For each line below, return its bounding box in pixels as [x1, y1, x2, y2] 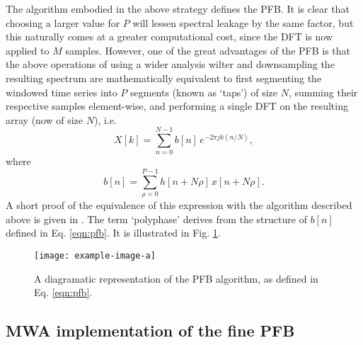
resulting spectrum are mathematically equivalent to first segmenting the [6, 70, 322, 85]
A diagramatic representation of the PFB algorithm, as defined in [34, 271, 318, 285]
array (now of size [6, 112, 83, 127]
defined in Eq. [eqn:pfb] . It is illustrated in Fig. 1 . [6, 225, 221, 240]
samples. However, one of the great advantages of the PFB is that [65, 43, 351, 57]
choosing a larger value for [6, 15, 120, 30]
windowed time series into [6, 84, 117, 99]
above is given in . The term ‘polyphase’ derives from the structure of [6, 211, 307, 226]
